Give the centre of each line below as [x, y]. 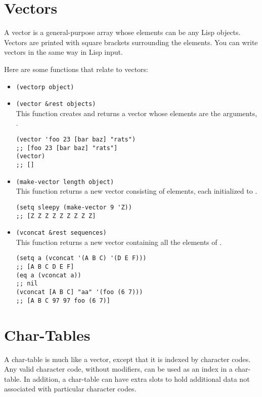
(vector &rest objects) [56, 104]
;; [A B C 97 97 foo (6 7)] [63, 300]
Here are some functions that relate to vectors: [76, 69]
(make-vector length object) [65, 182]
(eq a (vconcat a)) [49, 275]
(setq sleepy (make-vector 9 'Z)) [74, 207]
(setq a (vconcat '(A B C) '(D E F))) [81, 258]
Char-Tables [47, 334]
